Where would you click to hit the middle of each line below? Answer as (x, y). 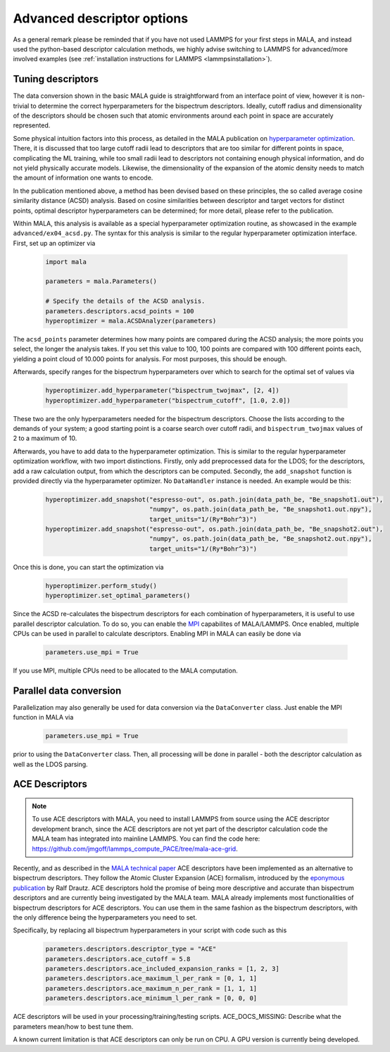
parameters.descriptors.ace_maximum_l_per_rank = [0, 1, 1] (151, 978)
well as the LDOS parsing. (50, 764)
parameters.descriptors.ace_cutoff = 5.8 (118, 959)
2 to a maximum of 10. (45, 438)
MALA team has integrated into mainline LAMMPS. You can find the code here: (146, 839)
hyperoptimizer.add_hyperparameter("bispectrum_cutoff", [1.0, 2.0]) (168, 400)
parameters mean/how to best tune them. (73, 1026)
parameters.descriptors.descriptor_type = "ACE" (131, 949)
